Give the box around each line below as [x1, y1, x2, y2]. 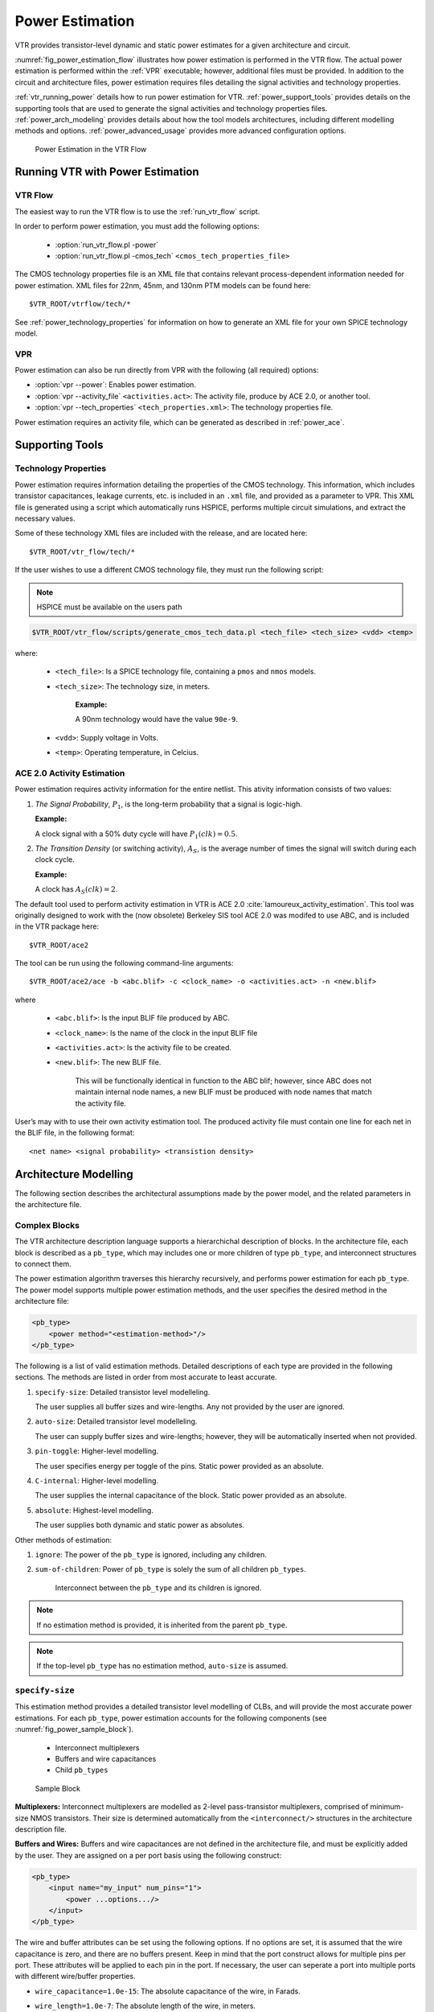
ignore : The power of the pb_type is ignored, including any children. [35, 1549, 267, 1559]
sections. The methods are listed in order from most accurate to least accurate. [14, 1372, 277, 1382]
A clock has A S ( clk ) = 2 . [35, 884, 118, 896]
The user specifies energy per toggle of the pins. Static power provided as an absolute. [35, 1461, 325, 1470]
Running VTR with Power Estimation [14, 165, 200, 179]
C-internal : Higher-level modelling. [35, 1476, 159, 1486]
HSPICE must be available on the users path [36, 602, 182, 612]
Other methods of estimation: [14, 1535, 113, 1544]
